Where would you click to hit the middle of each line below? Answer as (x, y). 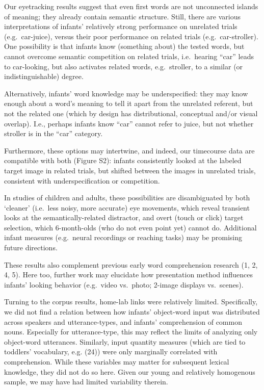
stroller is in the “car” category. (54, 133)
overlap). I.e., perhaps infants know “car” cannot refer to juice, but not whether (129, 123)
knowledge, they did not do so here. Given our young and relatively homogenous (130, 371)
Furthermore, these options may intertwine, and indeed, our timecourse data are (129, 150)
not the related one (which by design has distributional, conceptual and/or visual (131, 113)
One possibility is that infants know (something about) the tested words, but (124, 46)
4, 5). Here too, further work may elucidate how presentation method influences (129, 275)
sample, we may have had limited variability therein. (86, 382)
